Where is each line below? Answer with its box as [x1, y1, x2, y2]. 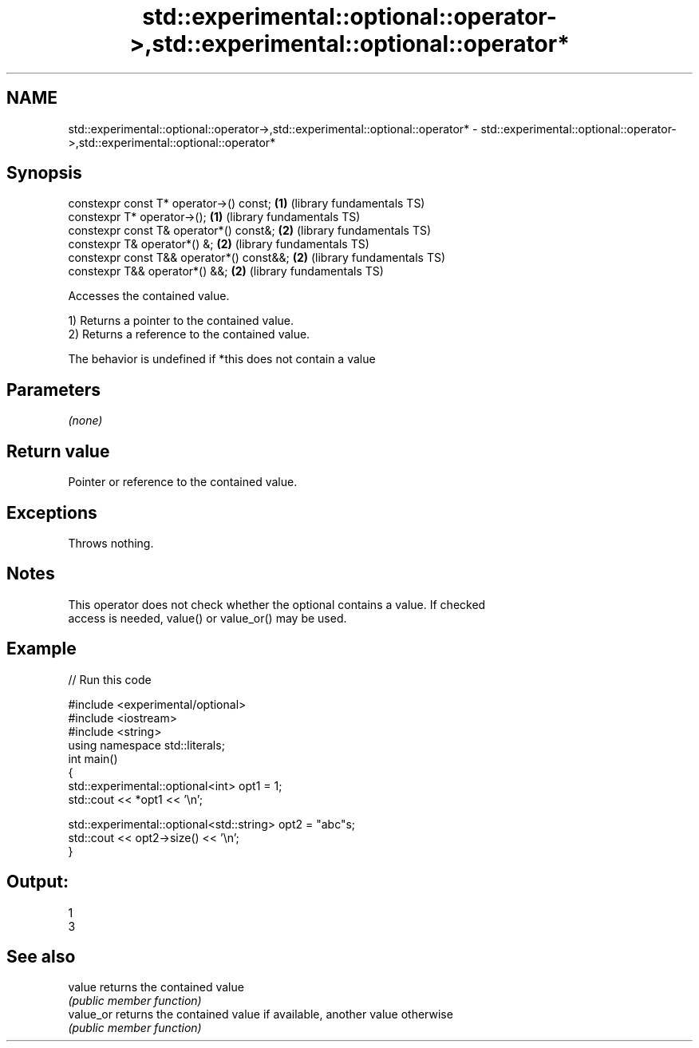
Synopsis [6, 163, 82, 184]
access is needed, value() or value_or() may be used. [68, 611, 347, 625]
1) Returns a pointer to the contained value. [68, 314, 294, 328]
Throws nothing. [68, 536, 154, 550]
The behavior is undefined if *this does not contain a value [68, 352, 376, 366]
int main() [68, 751, 118, 765]
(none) [68, 413, 103, 428]
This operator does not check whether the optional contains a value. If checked [68, 597, 486, 611]
